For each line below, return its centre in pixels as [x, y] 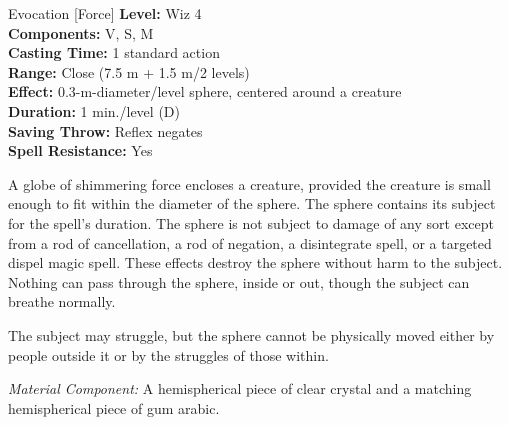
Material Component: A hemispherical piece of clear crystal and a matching [240, 388]
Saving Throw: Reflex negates [105, 130]
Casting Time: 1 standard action [114, 52]
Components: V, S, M [81, 32]
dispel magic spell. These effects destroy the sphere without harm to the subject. [255, 262]
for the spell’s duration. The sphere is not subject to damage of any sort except [251, 222]
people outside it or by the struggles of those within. [168, 354]
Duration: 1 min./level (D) [94, 110]
